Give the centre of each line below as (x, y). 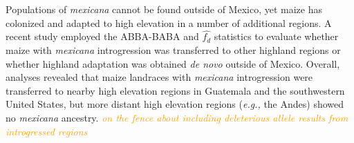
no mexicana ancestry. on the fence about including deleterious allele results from (177, 117)
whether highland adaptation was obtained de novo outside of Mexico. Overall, (173, 63)
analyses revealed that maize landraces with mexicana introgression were (159, 77)
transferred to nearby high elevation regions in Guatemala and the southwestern (175, 90)
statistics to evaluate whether (276, 36)
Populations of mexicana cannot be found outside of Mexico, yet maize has (164, 9)
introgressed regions (47, 131)
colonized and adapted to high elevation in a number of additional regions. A (169, 22)
